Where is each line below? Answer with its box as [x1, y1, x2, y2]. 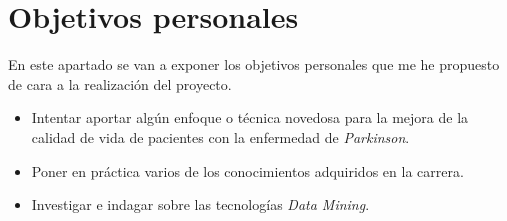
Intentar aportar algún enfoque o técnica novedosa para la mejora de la [31, 107, 469, 128]
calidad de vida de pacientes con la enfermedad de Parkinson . [31, 126, 410, 147]
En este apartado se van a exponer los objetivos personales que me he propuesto [8, 54, 500, 75]
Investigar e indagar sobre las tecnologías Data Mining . [31, 194, 370, 215]
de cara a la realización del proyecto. [8, 73, 232, 94]
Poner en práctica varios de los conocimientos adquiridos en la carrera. [31, 160, 464, 181]
